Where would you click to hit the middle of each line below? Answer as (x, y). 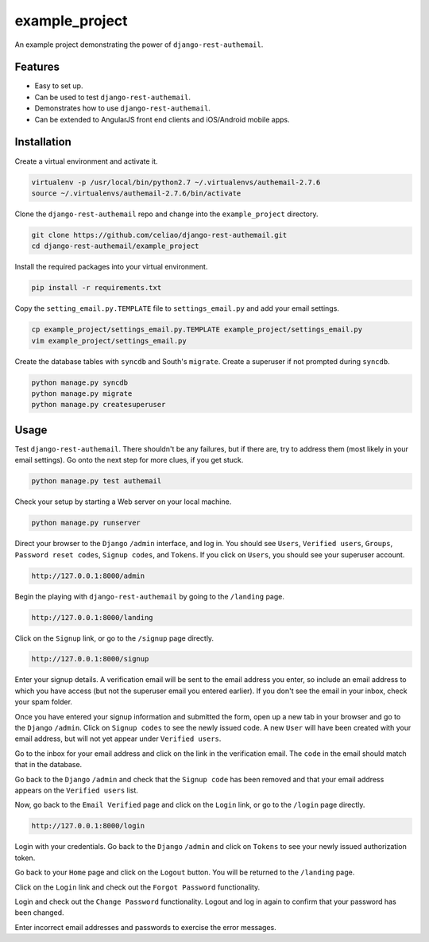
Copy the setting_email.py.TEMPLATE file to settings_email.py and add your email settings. (177, 308)
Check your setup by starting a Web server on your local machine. (123, 502)
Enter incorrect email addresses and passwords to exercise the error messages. (146, 927)
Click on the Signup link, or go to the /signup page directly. (114, 638)
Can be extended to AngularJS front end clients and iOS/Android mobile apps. (162, 119)
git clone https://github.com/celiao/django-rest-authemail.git (159, 235)
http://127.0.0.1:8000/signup (90, 659)
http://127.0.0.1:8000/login (88, 826)
